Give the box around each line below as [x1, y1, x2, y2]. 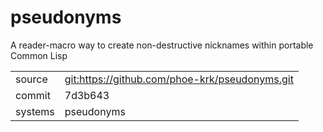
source [15, 72, 48, 86]
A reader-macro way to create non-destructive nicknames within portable [10, 39, 314, 51]
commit [15, 88, 51, 102]
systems [15, 104, 55, 118]
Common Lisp [10, 49, 68, 61]
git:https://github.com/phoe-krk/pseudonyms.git [64, 72, 294, 86]
